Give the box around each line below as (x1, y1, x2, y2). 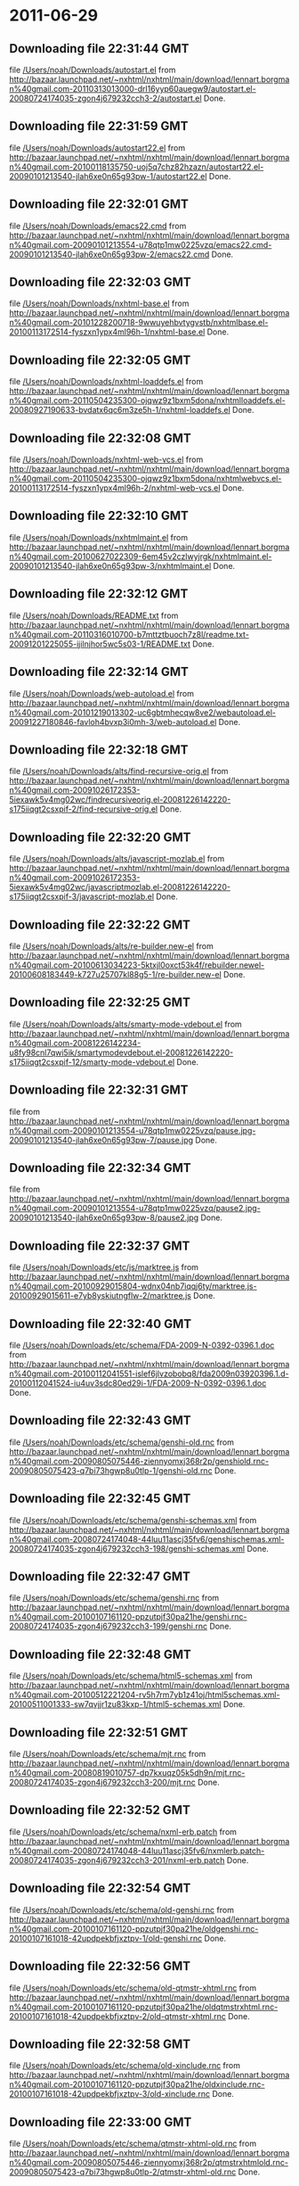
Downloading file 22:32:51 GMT (9, 1725, 189, 1740)
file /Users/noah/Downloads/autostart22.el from (9, 142, 185, 153)
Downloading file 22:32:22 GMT (9, 917, 191, 932)
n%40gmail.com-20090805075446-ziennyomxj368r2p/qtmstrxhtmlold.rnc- (9, 2157, 289, 2168)
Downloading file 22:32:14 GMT (9, 664, 190, 680)
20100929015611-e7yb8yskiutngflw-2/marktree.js (9, 1291, 191, 1301)
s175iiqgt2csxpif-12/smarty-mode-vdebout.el (9, 1056, 175, 1067)
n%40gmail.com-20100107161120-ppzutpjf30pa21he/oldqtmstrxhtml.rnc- (9, 2001, 279, 2012)
